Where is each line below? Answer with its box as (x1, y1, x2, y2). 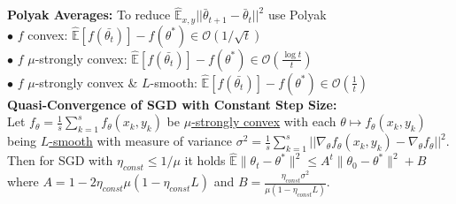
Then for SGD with (7, 151, 113, 170)
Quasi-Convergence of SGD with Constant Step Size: (7, 94, 337, 113)
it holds (184, 151, 226, 170)
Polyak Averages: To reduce (7, 5, 171, 24)
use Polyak (267, 5, 327, 24)
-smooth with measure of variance (49, 132, 232, 150)
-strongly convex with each (191, 112, 336, 131)
